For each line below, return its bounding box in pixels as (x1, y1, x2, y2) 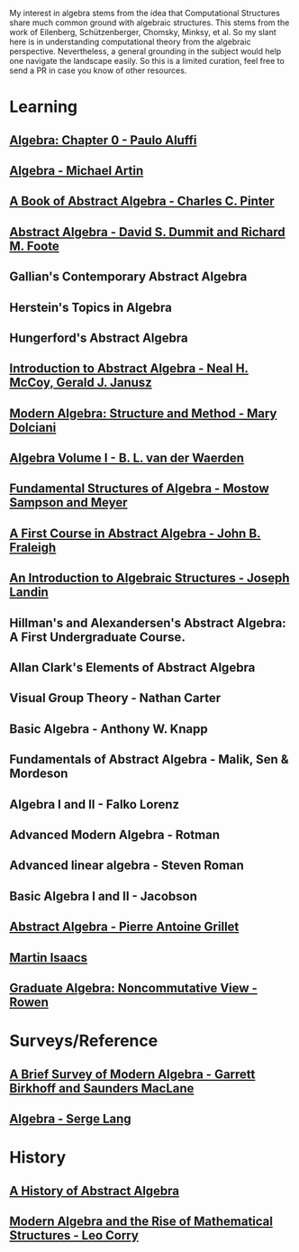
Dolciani (9, 419, 57, 435)
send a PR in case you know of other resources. (9, 65, 187, 76)
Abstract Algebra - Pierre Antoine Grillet (9, 919, 240, 935)
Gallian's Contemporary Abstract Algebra (9, 270, 248, 285)
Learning (9, 96, 78, 117)
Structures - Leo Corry (9, 1228, 140, 1243)
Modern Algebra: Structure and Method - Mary (9, 406, 277, 421)
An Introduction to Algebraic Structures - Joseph (9, 571, 290, 586)
